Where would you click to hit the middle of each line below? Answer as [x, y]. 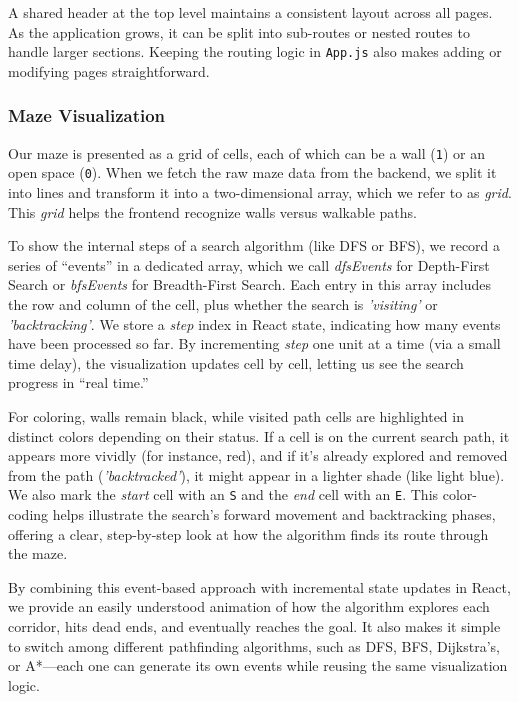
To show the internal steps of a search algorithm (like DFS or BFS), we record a [254, 245]
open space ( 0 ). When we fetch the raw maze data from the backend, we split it [252, 172]
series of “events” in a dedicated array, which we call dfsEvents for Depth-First [249, 264]
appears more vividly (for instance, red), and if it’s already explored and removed [258, 455]
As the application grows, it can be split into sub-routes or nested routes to [239, 31]
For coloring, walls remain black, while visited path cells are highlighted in [236, 415]
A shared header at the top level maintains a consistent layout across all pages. [250, 12]
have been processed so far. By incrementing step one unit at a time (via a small [254, 343]
